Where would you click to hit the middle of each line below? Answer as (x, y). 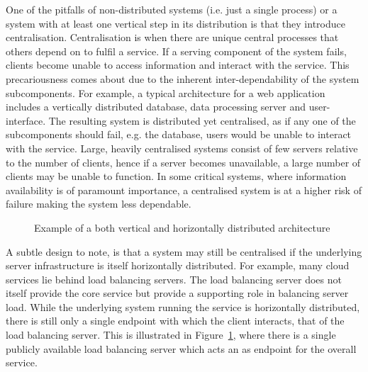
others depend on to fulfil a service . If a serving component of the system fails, (176, 51)
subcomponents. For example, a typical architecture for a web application (166, 92)
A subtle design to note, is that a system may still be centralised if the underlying (184, 251)
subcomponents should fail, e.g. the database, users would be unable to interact (179, 134)
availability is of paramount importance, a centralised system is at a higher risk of (184, 190)
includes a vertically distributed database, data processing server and (156, 107)
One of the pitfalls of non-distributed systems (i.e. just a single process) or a (172, 9)
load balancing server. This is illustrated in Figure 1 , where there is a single (171, 335)
